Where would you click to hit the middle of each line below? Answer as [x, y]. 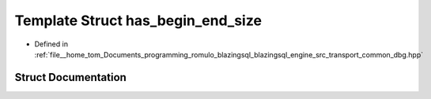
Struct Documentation [70, 77]
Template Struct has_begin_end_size [138, 20]
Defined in [51, 44]
